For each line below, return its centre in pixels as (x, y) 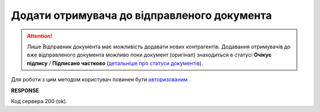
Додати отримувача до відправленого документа (141, 15)
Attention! (40, 36)
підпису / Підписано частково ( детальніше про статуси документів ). (115, 63)
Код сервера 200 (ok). (39, 101)
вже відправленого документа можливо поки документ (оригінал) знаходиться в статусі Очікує (149, 55)
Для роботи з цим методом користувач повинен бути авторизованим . (101, 80)
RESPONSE (25, 90)
